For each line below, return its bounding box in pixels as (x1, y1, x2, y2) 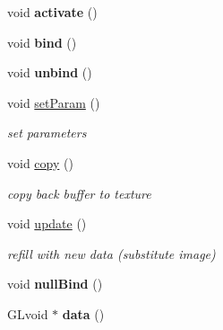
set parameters (7, 123, 87, 142)
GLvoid (7, 304, 48, 323)
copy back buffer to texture (7, 183, 151, 202)
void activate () (7, 3, 98, 21)
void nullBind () (7, 274, 103, 293)
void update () (7, 214, 87, 233)
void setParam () (7, 93, 100, 111)
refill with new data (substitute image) (7, 244, 216, 263)
